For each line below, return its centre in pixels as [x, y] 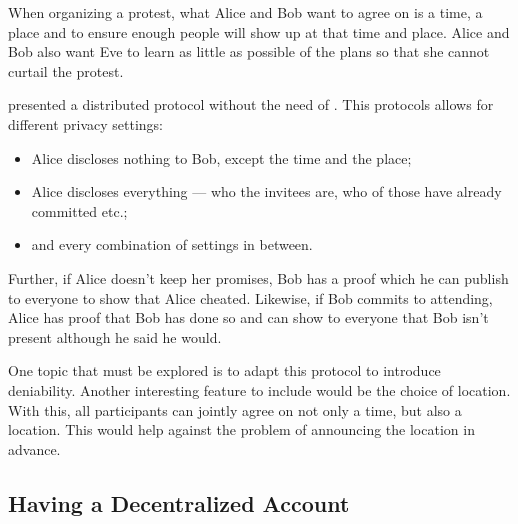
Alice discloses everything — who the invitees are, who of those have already [266, 191]
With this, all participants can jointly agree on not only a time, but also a [235, 409]
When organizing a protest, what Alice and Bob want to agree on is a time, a [245, 12]
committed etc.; [79, 210]
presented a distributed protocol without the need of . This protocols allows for [251, 104]
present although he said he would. [115, 336]
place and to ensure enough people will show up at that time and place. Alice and [259, 31]
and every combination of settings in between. [172, 244]
